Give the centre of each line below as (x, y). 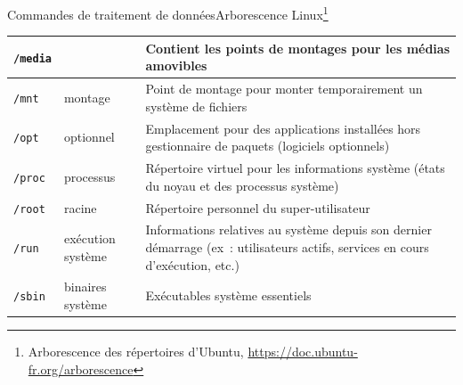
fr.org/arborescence (81, 369)
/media (32, 58)
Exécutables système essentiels (228, 295)
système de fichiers (196, 106)
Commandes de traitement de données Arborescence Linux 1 (168, 13)
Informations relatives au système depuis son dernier (288, 229)
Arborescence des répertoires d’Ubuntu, (136, 352)
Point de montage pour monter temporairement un (284, 89)
